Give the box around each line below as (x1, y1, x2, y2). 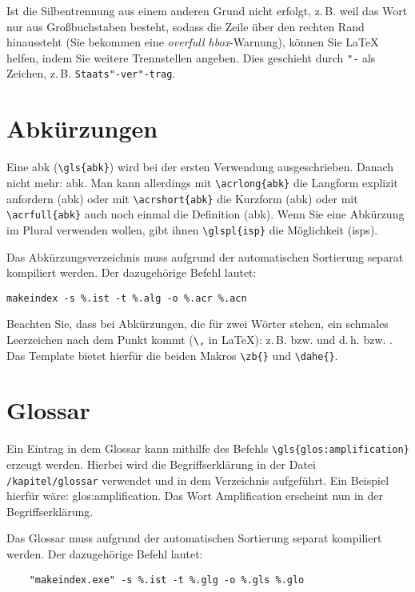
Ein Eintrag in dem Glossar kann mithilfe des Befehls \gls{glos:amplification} (6, 440, 409, 457)
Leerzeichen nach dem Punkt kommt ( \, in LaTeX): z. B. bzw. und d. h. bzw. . (6, 330, 393, 347)
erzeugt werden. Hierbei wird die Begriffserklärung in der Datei (6, 456, 316, 473)
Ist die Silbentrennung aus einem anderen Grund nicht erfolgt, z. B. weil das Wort (6, 2, 408, 18)
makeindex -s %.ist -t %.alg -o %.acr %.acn (6, 292, 247, 304)
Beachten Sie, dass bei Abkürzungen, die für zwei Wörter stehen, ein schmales (6, 315, 389, 332)
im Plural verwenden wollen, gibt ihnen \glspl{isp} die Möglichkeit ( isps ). (6, 221, 378, 238)
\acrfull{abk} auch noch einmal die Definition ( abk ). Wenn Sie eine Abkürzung (6, 206, 405, 222)
